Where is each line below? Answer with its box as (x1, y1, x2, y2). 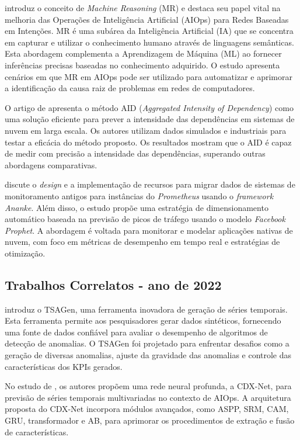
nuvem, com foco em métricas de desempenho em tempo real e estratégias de (5, 235, 280, 248)
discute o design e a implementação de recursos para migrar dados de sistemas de (5, 178, 295, 190)
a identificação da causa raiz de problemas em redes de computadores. (5, 82, 255, 94)
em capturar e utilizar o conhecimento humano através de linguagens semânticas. (5, 36, 294, 48)
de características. (5, 425, 69, 438)
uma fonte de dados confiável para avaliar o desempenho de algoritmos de (5, 325, 268, 338)
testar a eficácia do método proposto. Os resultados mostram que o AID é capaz (5, 136, 292, 148)
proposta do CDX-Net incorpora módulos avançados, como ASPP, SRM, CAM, (5, 403, 289, 415)
